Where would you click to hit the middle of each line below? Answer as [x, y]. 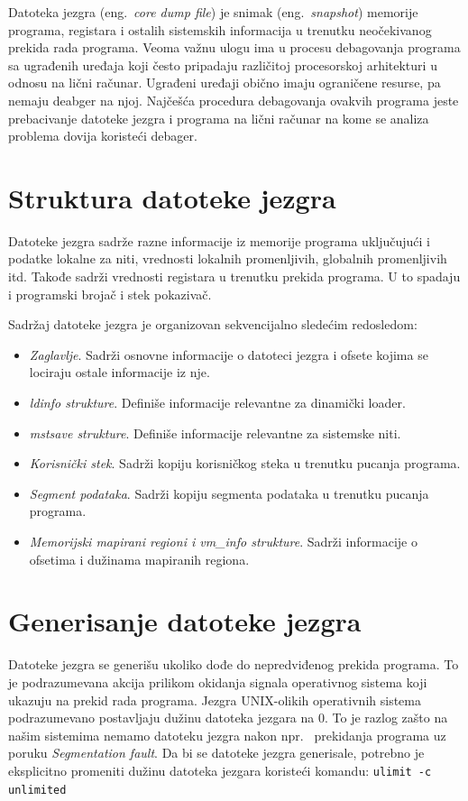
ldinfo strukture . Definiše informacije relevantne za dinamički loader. [217, 403]
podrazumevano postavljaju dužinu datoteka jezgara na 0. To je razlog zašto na [228, 718]
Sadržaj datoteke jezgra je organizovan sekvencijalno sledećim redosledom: [213, 324]
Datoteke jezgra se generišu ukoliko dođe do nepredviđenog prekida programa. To [234, 664]
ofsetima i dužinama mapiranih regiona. [139, 559]
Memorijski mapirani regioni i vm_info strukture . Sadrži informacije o [223, 541]
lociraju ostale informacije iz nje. [119, 372]
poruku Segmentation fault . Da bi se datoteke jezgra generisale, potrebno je [216, 753]
